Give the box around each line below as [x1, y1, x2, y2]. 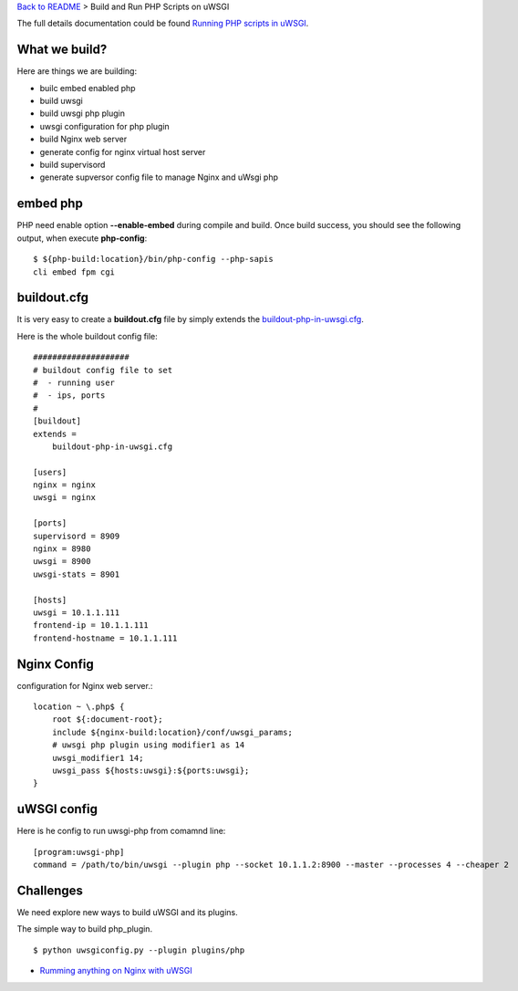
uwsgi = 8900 [33, 557, 91, 567]
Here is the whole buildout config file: [16, 330, 159, 341]
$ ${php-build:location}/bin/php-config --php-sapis [33, 254, 274, 265]
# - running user [33, 377, 116, 388]
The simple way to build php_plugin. [16, 923, 153, 934]
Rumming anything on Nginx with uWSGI [39, 965, 192, 976]
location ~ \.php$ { [33, 702, 125, 712]
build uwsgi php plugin [39, 108, 126, 119]
